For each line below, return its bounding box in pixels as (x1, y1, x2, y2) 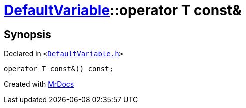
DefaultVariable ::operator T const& (4, 2, 242, 19)
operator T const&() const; (4, 65, 114, 73)
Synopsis (4, 28, 51, 41)
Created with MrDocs (4, 80, 74, 89)
